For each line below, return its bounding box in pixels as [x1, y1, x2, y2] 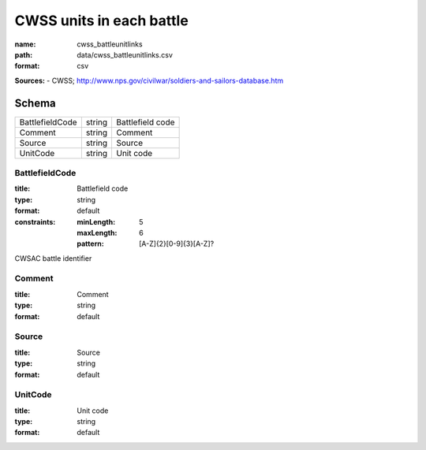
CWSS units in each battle [14, 12, 189, 29]
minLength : [77, 217, 116, 226]
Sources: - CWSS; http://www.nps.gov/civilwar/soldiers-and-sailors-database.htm [14, 76, 284, 85]
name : [14, 39, 36, 49]
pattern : [77, 239, 104, 248]
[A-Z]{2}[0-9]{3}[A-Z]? [139, 239, 215, 248]
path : [14, 50, 33, 59]
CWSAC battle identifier [14, 253, 92, 263]
